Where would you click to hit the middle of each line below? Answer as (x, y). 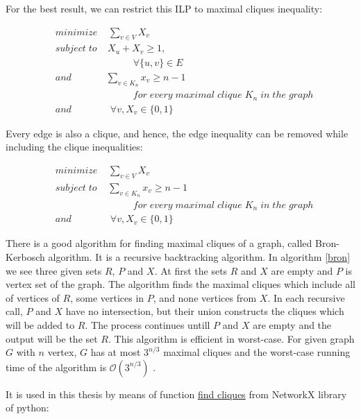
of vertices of (33, 297)
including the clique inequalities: (74, 147)
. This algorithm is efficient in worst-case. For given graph (232, 338)
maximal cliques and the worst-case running (257, 352)
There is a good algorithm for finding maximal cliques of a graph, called (159, 243)
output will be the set (52, 338)
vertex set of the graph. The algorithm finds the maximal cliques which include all (180, 284)
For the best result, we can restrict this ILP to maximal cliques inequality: (164, 8)
